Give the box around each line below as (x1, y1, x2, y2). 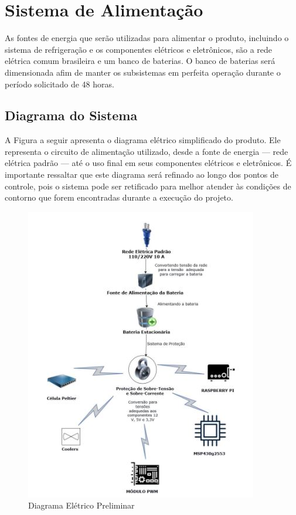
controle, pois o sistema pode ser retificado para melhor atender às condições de (5, 179, 291, 192)
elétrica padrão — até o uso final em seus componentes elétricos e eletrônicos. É (5, 157, 292, 169)
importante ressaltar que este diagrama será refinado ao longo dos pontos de (5, 168, 278, 181)
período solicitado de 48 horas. (5, 77, 114, 90)
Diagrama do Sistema (5, 106, 138, 124)
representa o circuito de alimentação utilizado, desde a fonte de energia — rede (5, 145, 288, 157)
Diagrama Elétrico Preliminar (28, 499, 135, 511)
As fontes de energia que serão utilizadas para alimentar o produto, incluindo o (5, 32, 289, 44)
